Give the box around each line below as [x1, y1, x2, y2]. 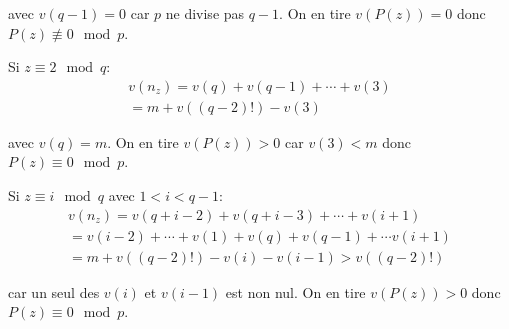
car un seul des [8, 281, 100, 302]
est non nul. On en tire [225, 281, 366, 302]
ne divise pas [165, 3, 245, 23]
